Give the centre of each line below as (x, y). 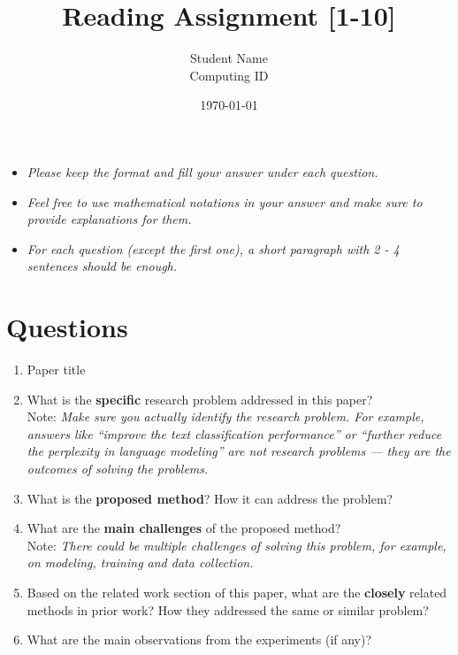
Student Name (229, 58)
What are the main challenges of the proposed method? (184, 528)
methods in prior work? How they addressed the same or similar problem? (228, 609)
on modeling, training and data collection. (140, 563)
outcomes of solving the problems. (118, 468)
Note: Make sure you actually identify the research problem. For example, (225, 416)
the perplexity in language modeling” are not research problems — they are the (239, 451)
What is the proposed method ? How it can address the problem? (210, 498)
